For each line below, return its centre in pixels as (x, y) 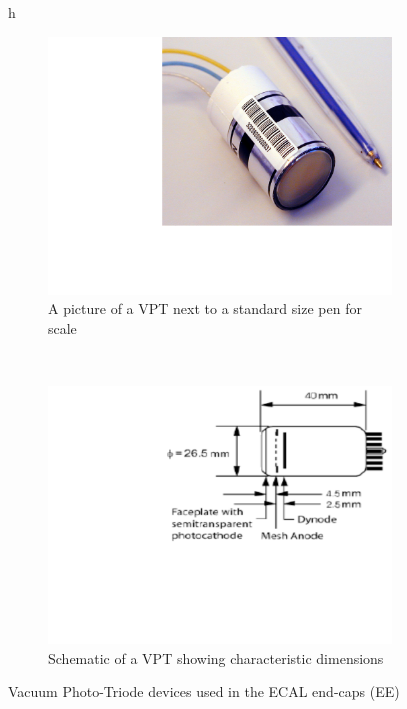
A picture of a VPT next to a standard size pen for (205, 308)
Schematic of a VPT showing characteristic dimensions (216, 657)
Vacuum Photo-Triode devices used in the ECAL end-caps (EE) (204, 691)
